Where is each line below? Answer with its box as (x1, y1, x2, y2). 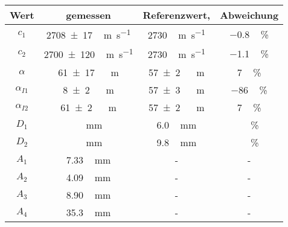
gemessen (66, 8, 111, 22)
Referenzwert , (142, 8, 211, 22)
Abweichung (220, 8, 279, 22)
